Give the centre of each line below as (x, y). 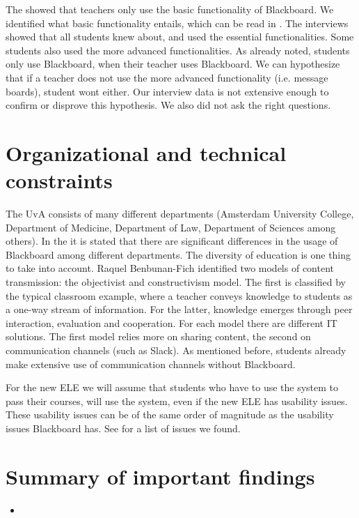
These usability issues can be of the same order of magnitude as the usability (170, 414)
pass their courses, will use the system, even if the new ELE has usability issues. (177, 401)
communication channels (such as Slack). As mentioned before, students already (176, 350)
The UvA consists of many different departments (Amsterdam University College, (180, 214)
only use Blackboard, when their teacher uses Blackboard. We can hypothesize (173, 64)
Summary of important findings (160, 476)
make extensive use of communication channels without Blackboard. (151, 364)
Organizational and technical (146, 152)
